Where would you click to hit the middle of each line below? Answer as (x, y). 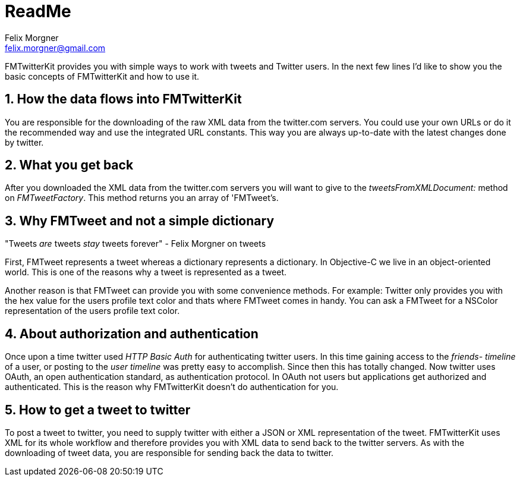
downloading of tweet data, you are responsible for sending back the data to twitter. (169, 452)
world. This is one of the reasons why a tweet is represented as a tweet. (146, 272)
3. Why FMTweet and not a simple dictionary (140, 221)
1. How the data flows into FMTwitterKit (123, 99)
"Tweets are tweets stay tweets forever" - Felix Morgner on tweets (135, 244)
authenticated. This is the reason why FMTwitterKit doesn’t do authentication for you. (172, 387)
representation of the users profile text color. (92, 311)
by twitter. (24, 142)
